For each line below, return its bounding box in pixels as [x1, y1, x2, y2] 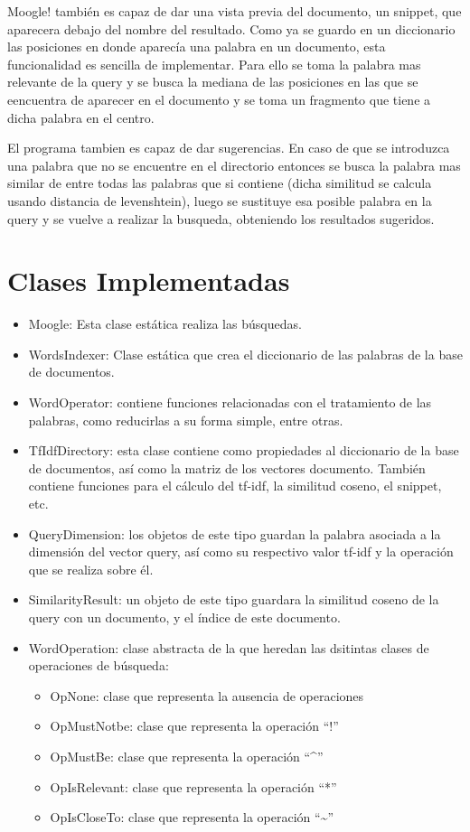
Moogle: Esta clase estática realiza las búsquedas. [28, 314, 302, 333]
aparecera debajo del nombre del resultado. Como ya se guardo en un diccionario [7, 19, 456, 38]
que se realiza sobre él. [28, 559, 154, 578]
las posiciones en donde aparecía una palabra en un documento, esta [7, 37, 386, 56]
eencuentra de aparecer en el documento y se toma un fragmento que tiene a [7, 89, 431, 108]
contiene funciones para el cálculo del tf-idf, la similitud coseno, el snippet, [28, 476, 442, 495]
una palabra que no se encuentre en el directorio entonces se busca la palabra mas [7, 155, 461, 174]
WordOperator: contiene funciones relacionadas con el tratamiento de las [28, 393, 432, 412]
